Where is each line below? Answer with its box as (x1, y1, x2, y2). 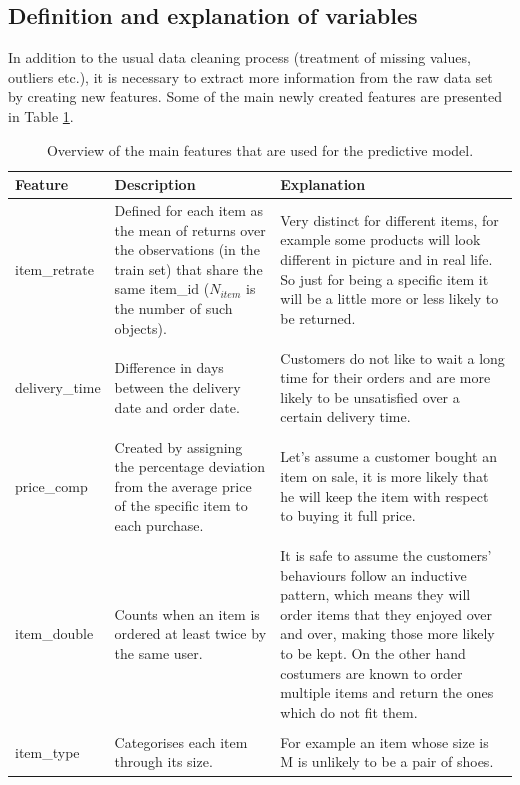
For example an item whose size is (280, 731, 489, 752)
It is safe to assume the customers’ (280, 545, 492, 566)
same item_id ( (114, 278, 210, 299)
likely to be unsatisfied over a (280, 386, 460, 407)
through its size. (114, 751, 213, 772)
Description (114, 174, 196, 195)
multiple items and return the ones (280, 682, 494, 703)
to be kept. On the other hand (280, 642, 466, 663)
